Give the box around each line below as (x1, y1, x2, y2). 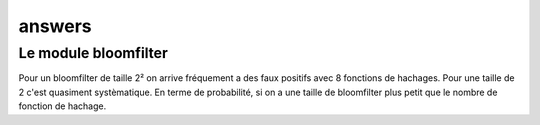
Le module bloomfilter (18, 44, 169, 62)
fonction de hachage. (18, 100, 107, 112)
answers (18, 15, 92, 37)
